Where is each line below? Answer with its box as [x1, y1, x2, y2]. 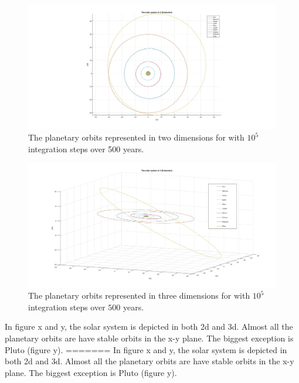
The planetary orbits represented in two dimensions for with [28, 131, 244, 143]
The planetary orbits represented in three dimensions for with [28, 289, 250, 302]
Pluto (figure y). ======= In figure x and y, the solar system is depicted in [5, 343, 287, 355]
